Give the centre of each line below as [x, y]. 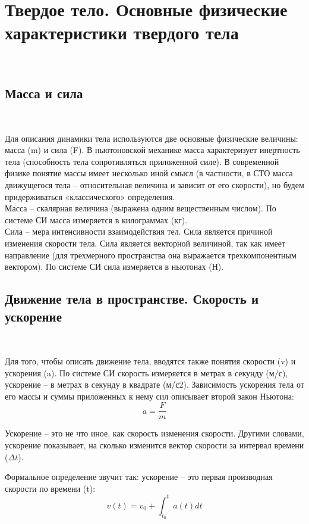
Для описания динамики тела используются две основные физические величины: [152, 138]
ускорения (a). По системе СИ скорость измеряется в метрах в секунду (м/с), [146, 372]
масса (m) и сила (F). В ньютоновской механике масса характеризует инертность [152, 150]
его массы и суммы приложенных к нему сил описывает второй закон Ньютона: [149, 396]
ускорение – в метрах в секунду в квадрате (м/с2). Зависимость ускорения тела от [154, 384]
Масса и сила [44, 93]
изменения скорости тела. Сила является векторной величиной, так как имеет [145, 243]
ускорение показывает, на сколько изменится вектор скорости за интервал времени [154, 445]
